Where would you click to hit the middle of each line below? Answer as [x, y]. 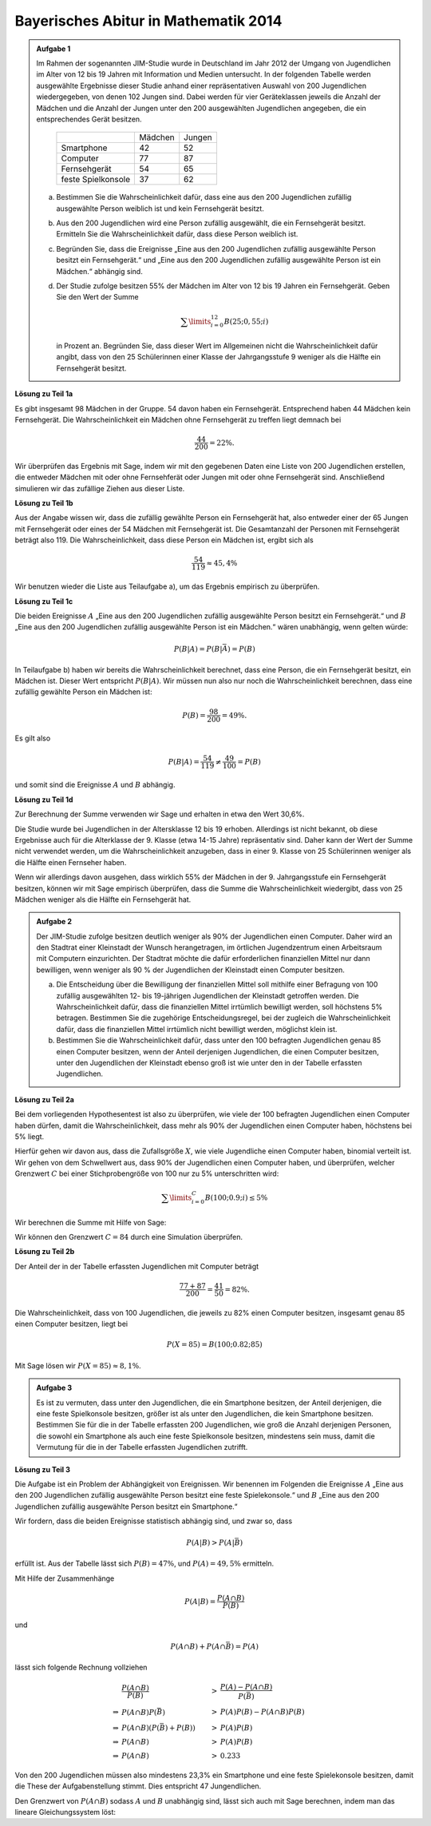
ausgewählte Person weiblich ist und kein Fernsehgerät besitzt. [160, 208]
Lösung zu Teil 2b [45, 1252]
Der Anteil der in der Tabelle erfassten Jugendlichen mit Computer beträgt [137, 1266]
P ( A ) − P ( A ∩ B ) [246, 1687]
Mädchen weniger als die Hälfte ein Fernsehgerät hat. [103, 899]
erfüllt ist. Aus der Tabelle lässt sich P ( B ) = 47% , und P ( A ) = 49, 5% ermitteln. [144, 1564]
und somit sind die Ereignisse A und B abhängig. [95, 785]
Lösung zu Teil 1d [44, 800]
